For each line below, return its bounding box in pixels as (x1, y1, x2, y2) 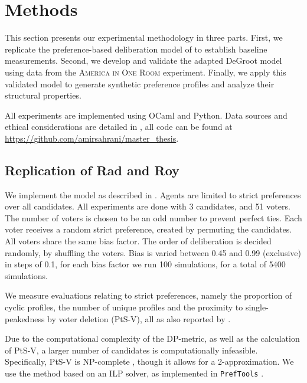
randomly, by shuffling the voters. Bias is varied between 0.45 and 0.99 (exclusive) (5, 246, 301, 258)
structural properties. (5, 89, 81, 102)
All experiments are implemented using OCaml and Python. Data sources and (5, 109, 288, 121)
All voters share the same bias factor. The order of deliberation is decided (5, 235, 272, 247)
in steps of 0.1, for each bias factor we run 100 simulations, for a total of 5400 (5, 258, 286, 270)
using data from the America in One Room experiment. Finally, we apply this (5, 66, 286, 78)
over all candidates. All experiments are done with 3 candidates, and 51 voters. (5, 200, 290, 212)
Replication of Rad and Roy (5, 161, 179, 179)
